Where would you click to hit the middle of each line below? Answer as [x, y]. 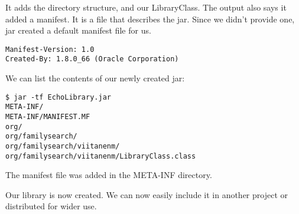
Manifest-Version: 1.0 [50, 49]
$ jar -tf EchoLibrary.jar [58, 97]
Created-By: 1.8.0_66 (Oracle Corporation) [92, 59]
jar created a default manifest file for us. [78, 30]
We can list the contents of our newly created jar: [95, 78]
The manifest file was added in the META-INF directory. [109, 175]
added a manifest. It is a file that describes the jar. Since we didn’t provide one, [150, 19]
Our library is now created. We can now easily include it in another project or [147, 194]
